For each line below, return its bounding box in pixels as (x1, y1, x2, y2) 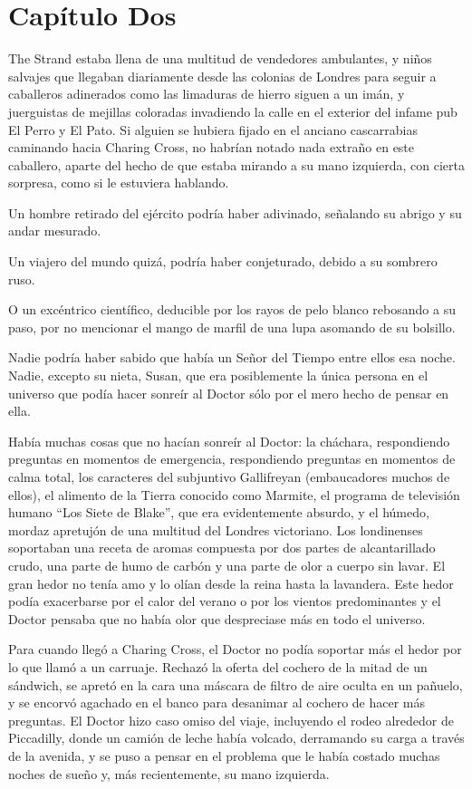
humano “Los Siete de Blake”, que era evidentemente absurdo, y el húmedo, (8, 503, 429, 522)
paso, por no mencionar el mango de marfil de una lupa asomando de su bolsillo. (8, 317, 456, 336)
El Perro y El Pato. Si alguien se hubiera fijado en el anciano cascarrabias (8, 120, 418, 139)
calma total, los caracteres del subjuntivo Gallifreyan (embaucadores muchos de (8, 467, 450, 486)
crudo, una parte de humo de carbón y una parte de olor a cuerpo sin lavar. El (8, 555, 446, 574)
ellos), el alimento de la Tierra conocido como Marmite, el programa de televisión (8, 485, 460, 504)
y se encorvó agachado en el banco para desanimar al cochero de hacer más (8, 693, 426, 712)
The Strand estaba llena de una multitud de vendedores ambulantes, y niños (8, 49, 432, 68)
